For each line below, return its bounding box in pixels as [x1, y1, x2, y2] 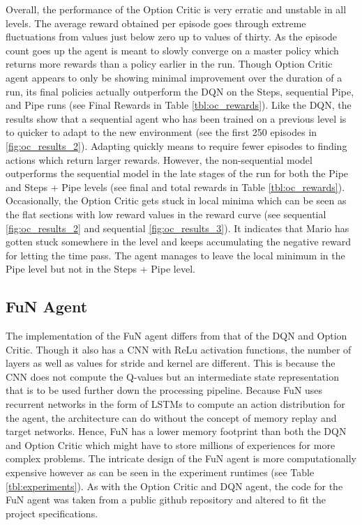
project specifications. [6, 505, 98, 520]
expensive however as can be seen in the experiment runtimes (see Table [6, 465, 315, 480]
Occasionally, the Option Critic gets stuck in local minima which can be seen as [6, 193, 347, 208]
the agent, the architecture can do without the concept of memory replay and [6, 410, 337, 425]
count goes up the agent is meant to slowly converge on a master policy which [6, 43, 339, 57]
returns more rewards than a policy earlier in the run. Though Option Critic [6, 56, 333, 71]
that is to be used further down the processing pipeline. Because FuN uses [6, 383, 323, 397]
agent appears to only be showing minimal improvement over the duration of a [6, 70, 342, 84]
